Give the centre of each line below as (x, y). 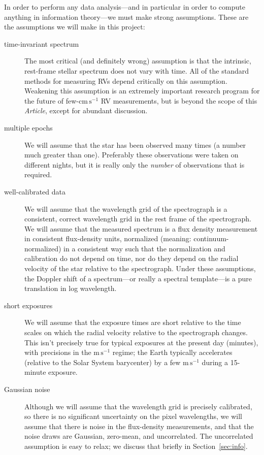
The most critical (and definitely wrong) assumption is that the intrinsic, (138, 61)
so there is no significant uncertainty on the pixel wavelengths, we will (133, 416)
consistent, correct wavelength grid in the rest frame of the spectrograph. (138, 219)
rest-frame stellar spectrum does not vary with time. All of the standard (137, 70)
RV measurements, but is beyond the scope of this (179, 100)
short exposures (28, 305)
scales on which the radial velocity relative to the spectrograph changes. (136, 332)
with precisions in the (58, 352)
